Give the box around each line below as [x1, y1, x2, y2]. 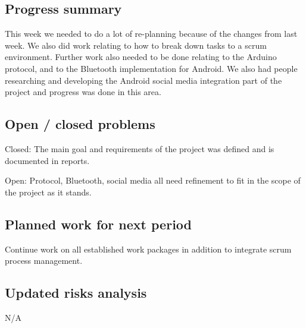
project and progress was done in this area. [5, 86, 161, 98]
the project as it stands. [5, 185, 92, 198]
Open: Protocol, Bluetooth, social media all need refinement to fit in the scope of [5, 174, 301, 187]
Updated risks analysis [5, 283, 147, 302]
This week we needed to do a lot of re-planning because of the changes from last [5, 27, 298, 40]
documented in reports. [5, 154, 90, 166]
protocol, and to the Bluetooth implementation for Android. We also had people [5, 62, 298, 74]
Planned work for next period [5, 215, 192, 233]
